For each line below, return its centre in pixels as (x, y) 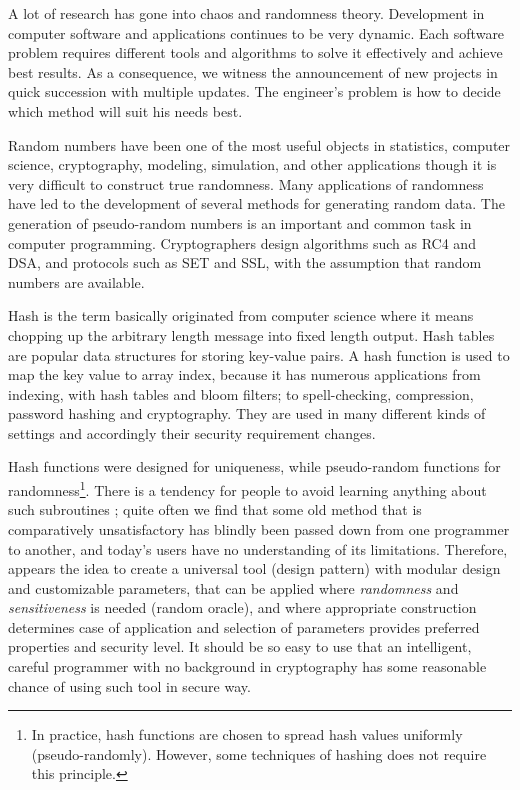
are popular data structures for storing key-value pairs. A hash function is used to (259, 354)
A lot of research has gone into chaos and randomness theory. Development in (246, 13)
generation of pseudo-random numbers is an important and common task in (240, 222)
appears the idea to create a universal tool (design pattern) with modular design (254, 568)
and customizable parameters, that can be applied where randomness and (233, 587)
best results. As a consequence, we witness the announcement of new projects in (253, 71)
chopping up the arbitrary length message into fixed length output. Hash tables (251, 334)
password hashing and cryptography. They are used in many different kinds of (247, 413)
